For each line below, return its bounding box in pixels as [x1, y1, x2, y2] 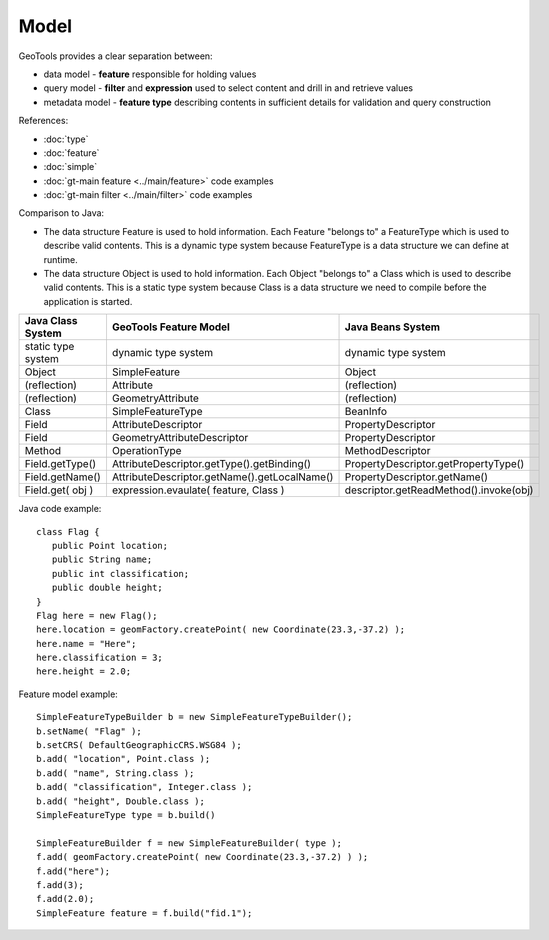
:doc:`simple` [43, 161, 98, 173]
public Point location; [51, 540, 169, 551]
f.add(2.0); [36, 893, 95, 905]
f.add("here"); [36, 865, 111, 877]
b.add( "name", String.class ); [36, 767, 195, 779]
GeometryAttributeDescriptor [111, 431, 249, 445]
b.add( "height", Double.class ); [36, 795, 205, 807]
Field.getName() [24, 470, 102, 484]
